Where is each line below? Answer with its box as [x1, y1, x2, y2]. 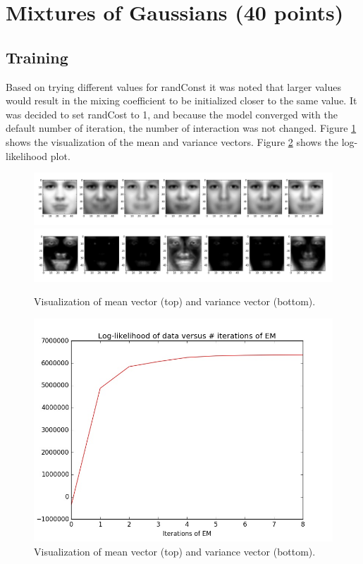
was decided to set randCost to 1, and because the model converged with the [6, 106, 338, 121]
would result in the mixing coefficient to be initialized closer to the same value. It [6, 93, 357, 108]
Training [6, 46, 68, 68]
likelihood [6, 148, 48, 163]
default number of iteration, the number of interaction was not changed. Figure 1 [6, 121, 357, 135]
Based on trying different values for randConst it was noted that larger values [6, 79, 342, 94]
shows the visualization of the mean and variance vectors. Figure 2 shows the [6, 134, 339, 149]
